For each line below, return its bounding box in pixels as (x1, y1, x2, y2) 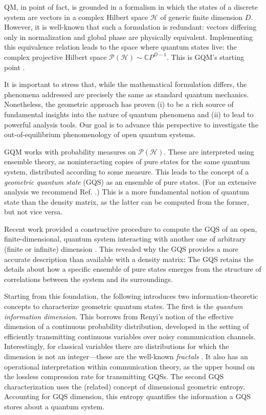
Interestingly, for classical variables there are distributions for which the (4, 341, 229, 352)
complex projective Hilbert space (4, 51, 107, 62)
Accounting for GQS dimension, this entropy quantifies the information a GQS (4, 391, 251, 402)
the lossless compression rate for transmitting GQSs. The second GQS (4, 371, 224, 382)
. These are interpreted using (164, 146, 254, 157)
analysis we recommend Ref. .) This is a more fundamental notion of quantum (4, 186, 249, 197)
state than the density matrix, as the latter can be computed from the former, (4, 196, 249, 207)
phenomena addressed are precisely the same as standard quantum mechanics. (4, 89, 249, 99)
